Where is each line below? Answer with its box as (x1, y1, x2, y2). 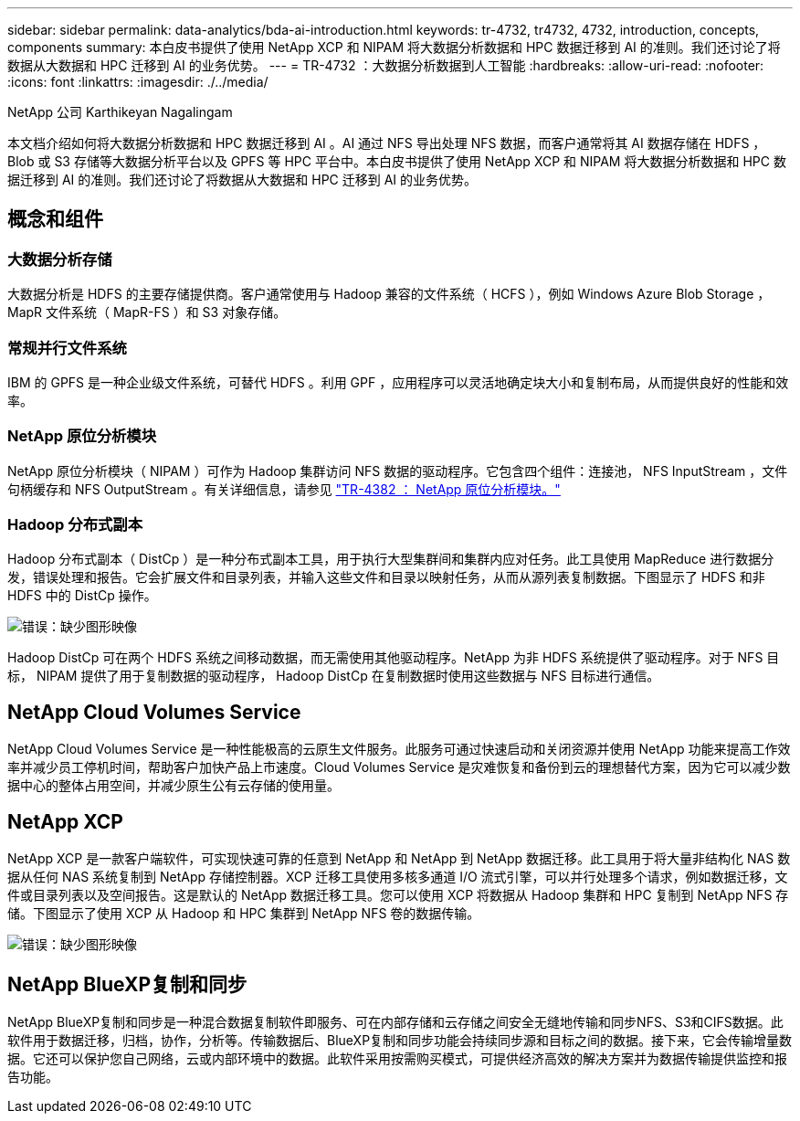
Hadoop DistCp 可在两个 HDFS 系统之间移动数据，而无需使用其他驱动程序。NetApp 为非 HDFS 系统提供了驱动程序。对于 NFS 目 (7, 650, 780, 666)
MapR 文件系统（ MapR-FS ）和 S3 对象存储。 (7, 304, 287, 321)
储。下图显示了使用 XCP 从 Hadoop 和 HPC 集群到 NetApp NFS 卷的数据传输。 (7, 905, 480, 922)
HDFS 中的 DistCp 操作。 (7, 587, 157, 604)
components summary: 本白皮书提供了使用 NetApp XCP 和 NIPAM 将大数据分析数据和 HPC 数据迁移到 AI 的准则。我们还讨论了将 (7, 39, 781, 55)
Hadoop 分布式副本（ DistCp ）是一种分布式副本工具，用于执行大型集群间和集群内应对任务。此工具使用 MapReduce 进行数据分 (7, 551, 774, 567)
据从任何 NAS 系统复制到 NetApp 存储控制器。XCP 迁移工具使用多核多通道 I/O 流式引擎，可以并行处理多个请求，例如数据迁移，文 (7, 869, 788, 885)
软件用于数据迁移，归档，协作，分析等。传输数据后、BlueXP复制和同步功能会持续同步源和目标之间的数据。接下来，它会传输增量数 (7, 1032, 793, 1048)
